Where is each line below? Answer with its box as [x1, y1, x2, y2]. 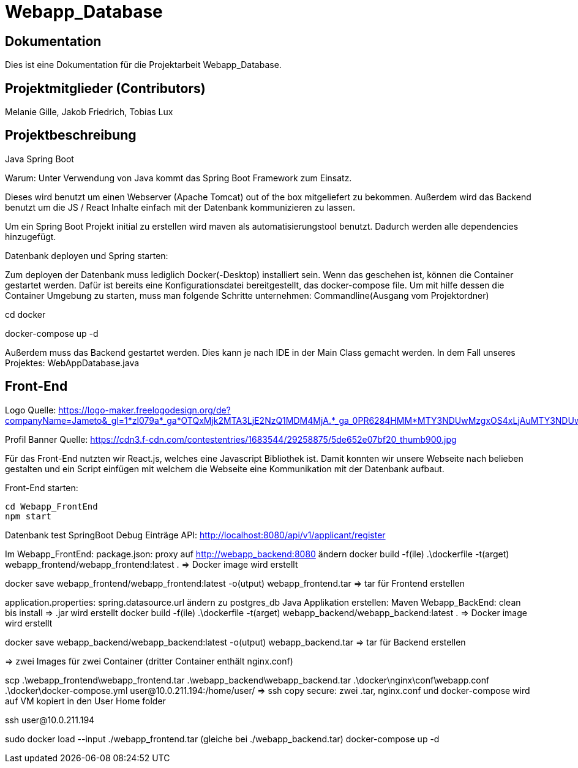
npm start [5, 511, 51, 521]
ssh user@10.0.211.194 [5, 714, 95, 725]
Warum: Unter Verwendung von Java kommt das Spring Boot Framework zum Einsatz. [5, 172, 352, 183]
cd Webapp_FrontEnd [5, 501, 98, 511]
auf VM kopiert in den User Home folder [5, 695, 166, 706]
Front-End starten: [5, 482, 78, 493]
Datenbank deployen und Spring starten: [5, 250, 168, 261]
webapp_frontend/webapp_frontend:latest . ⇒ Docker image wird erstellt [5, 559, 298, 570]
